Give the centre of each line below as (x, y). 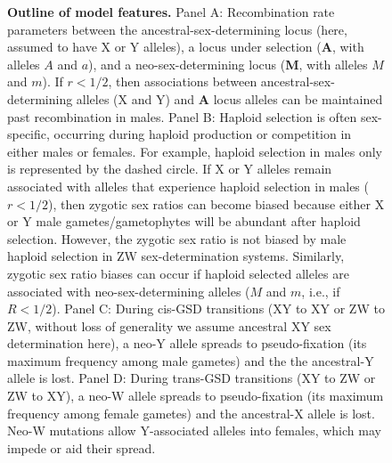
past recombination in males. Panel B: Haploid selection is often (182, 116)
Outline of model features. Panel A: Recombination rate (171, 12)
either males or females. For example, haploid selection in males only (195, 151)
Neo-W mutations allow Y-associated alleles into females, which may (194, 431)
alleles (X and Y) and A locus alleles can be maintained (229, 98)
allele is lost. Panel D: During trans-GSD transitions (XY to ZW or (192, 378)
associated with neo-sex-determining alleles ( (129, 291)
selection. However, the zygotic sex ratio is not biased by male (177, 238)
